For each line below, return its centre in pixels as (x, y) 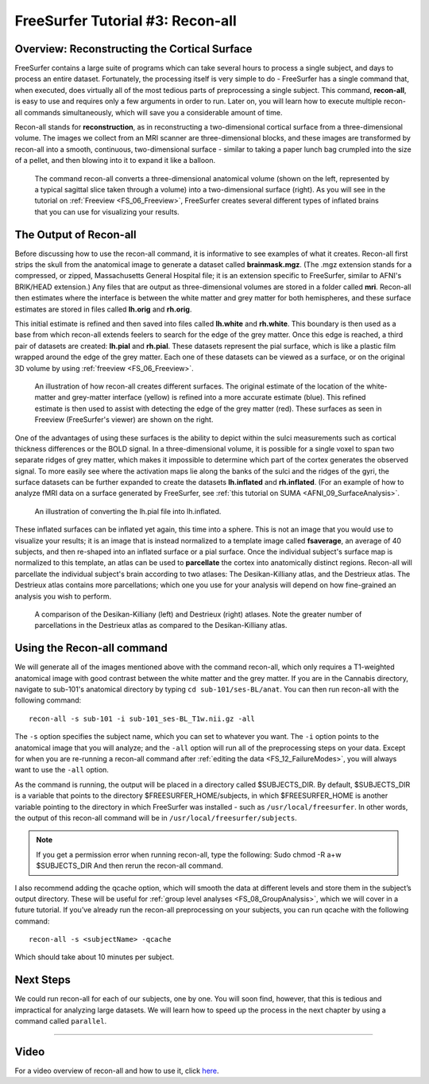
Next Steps (43, 980)
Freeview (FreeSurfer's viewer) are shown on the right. (124, 420)
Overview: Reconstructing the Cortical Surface (133, 49)
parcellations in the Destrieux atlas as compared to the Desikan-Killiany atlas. (161, 625)
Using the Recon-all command (91, 648)
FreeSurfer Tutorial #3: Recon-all (126, 21)
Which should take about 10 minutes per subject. (95, 957)
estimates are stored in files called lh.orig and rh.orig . (103, 309)
